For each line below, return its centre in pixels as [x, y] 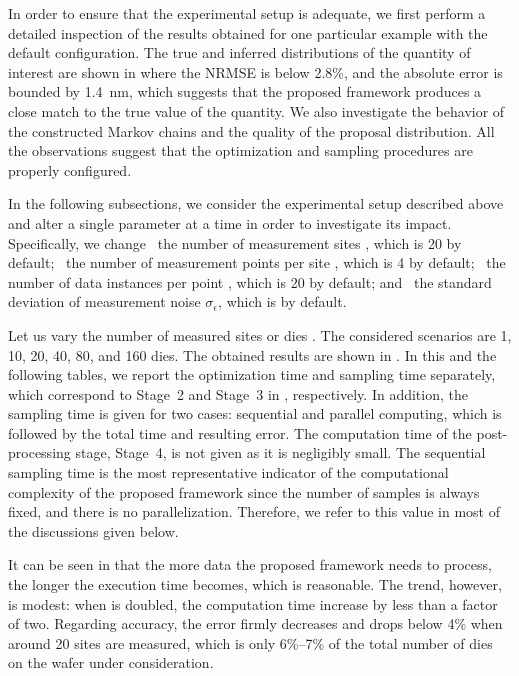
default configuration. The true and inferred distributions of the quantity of [239, 52]
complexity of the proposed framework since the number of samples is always [244, 491]
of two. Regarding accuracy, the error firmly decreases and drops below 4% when [255, 623]
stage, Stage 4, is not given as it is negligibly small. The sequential [280, 452]
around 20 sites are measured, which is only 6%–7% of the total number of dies [250, 642]
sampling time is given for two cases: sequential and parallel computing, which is [255, 413]
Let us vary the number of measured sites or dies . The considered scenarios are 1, [260, 334]
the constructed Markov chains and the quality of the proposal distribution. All [251, 130]
